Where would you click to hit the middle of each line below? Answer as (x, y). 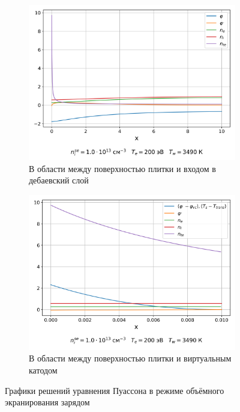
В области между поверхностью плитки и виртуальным (130, 358)
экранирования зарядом (47, 402)
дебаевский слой (59, 180)
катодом (43, 370)
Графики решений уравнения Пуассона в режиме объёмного (115, 390)
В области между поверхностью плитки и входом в (122, 168)
